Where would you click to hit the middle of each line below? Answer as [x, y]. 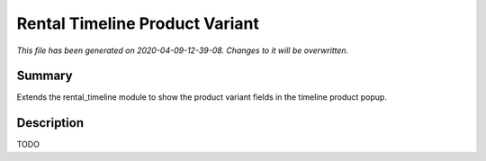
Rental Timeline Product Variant [138, 23]
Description [50, 123]
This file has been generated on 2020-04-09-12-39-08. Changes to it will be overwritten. [183, 50]
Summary [45, 76]
